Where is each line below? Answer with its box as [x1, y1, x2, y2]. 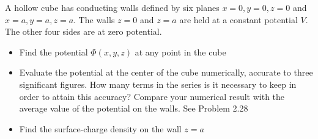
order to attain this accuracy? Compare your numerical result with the [19, 90, 285, 102]
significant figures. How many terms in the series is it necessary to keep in [19, 77, 297, 90]
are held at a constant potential [179, 13, 298, 26]
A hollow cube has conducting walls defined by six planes [5, 1, 220, 13]
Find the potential [19, 45, 88, 58]
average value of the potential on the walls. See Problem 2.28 [19, 102, 248, 115]
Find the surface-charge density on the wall [19, 122, 182, 135]
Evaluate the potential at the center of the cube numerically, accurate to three [19, 66, 313, 79]
